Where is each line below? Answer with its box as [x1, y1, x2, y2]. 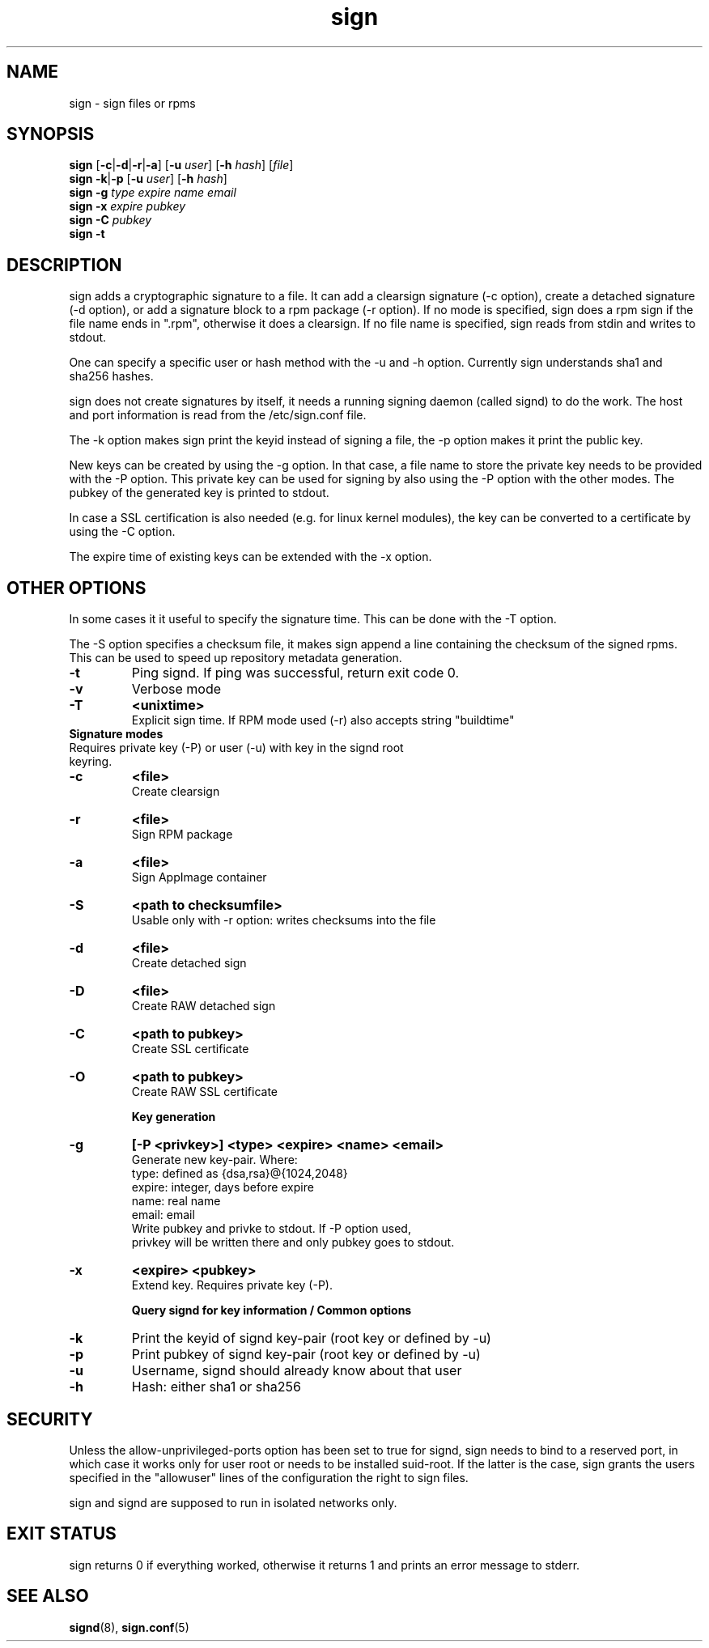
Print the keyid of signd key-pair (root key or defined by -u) [131, 1330, 491, 1347]
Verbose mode [131, 681, 222, 698]
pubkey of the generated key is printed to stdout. [69, 486, 329, 500]
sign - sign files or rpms [69, 96, 196, 110]
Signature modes [69, 727, 163, 741]
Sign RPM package [131, 827, 233, 842]
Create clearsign [131, 784, 220, 799]
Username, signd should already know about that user [131, 1362, 462, 1379]
